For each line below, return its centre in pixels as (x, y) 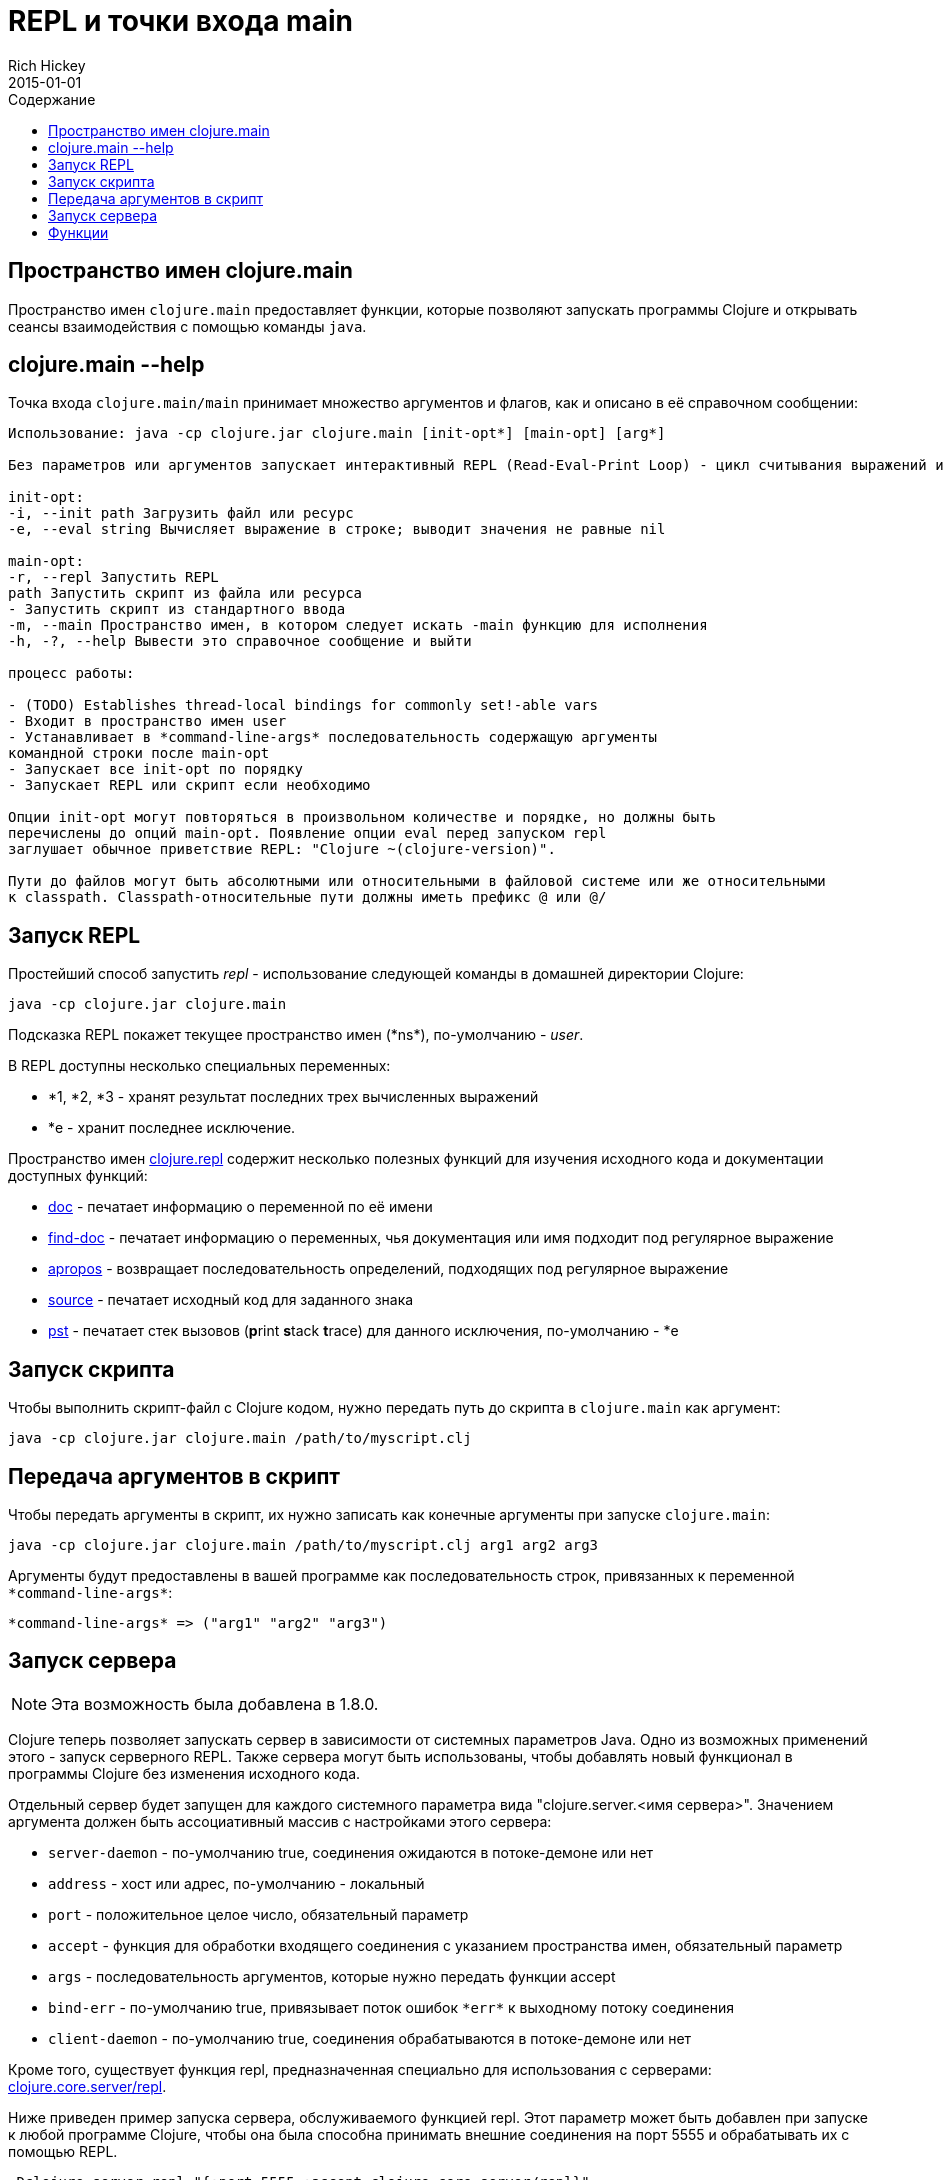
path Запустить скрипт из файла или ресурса (185, 593)
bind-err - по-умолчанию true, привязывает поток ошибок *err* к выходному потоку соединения (391, 2007)
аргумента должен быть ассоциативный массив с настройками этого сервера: (280, 1821)
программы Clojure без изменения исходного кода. (184, 1773)
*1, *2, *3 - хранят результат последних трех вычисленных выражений (293, 1097)
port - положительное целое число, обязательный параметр (258, 1914)
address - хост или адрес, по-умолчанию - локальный (236, 1883)
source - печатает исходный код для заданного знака (231, 1300)
